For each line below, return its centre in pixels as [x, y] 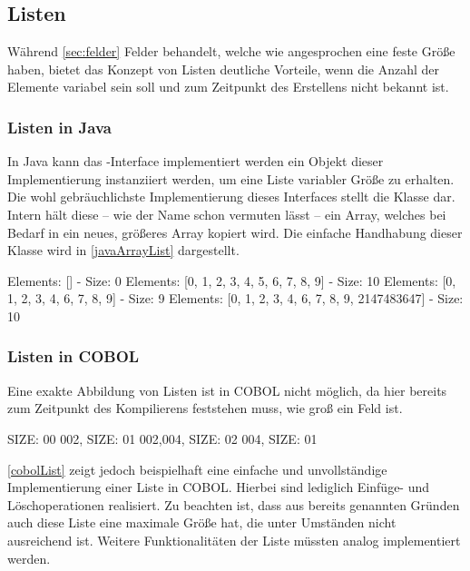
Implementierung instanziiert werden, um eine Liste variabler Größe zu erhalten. [231, 178]
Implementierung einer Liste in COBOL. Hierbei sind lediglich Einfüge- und [219, 487]
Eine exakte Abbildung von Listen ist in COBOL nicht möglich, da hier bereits [227, 390]
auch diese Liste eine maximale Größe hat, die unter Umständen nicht [202, 522]
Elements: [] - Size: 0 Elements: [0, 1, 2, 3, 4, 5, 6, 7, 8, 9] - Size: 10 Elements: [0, [232, 280]
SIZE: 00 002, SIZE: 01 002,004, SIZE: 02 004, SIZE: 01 [162, 438]
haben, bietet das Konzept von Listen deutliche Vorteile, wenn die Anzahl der [224, 69]
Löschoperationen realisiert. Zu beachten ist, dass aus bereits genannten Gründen [234, 504]
